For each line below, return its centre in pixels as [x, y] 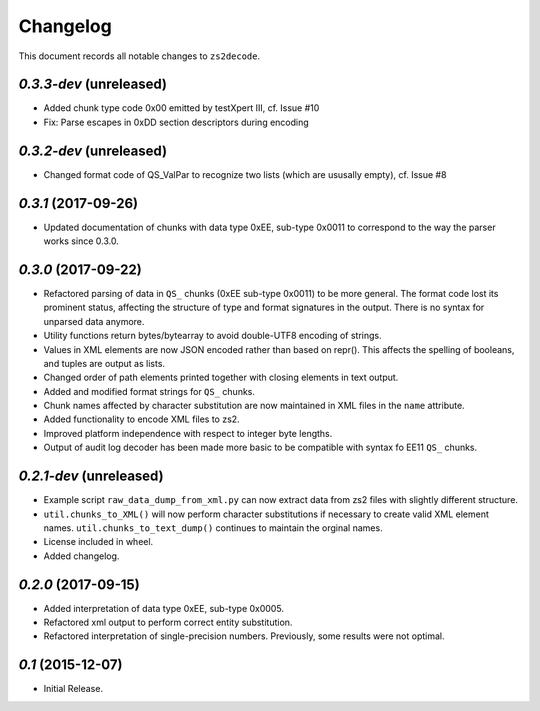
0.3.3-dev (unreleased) [92, 84]
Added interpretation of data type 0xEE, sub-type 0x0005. [164, 608]
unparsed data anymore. [94, 321]
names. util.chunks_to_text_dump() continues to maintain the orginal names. [213, 527]
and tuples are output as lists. [104, 363]
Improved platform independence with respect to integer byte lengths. [188, 433]
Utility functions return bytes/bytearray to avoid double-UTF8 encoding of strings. [212, 336]
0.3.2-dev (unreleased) [93, 150]
